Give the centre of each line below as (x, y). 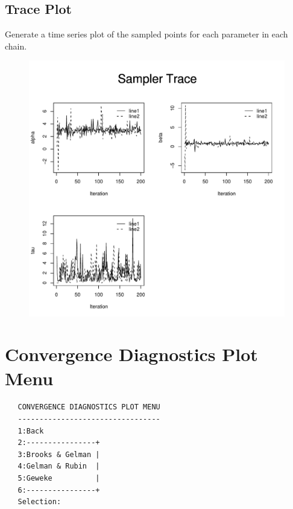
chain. (16, 46)
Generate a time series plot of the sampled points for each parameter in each (146, 34)
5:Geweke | (59, 479)
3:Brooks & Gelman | (59, 454)
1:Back (31, 431)
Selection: (39, 502)
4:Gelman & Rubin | (59, 466)
